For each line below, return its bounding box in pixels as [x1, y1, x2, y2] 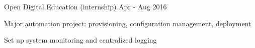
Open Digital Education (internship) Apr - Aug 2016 [4, 1, 167, 11]
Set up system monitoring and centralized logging [4, 35, 157, 45]
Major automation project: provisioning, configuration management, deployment [4, 18, 251, 28]
